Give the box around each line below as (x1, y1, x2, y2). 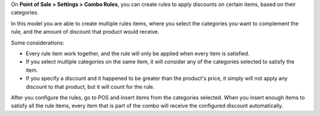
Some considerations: (11, 39, 65, 46)
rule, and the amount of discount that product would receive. (11, 28, 159, 36)
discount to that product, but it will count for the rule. (25, 83, 155, 90)
